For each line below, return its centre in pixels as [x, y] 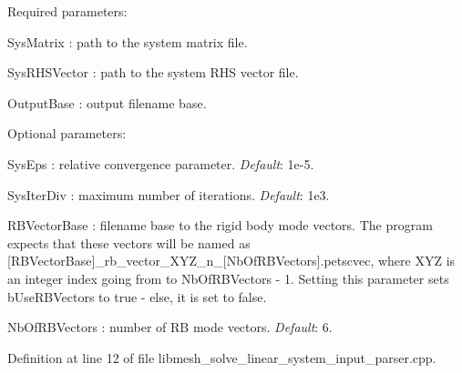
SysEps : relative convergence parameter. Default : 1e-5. [161, 163]
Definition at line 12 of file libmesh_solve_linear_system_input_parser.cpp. [222, 357]
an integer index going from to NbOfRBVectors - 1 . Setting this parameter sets [228, 278]
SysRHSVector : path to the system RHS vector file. [153, 72]
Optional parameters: [67, 133]
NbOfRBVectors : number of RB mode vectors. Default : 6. [170, 327]
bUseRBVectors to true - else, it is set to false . [137, 296]
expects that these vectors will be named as [129, 242]
